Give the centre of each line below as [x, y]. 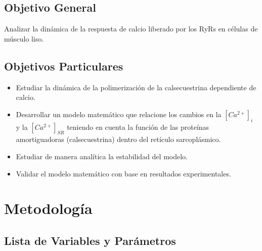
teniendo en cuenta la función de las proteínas [138, 127]
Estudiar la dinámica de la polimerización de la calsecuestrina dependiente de [136, 87]
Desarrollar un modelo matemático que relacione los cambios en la [119, 114]
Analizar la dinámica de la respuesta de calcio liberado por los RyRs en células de [131, 29]
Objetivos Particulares [64, 66]
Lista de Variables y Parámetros [90, 240]
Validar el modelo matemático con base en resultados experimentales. [123, 173]
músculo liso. [24, 38]
